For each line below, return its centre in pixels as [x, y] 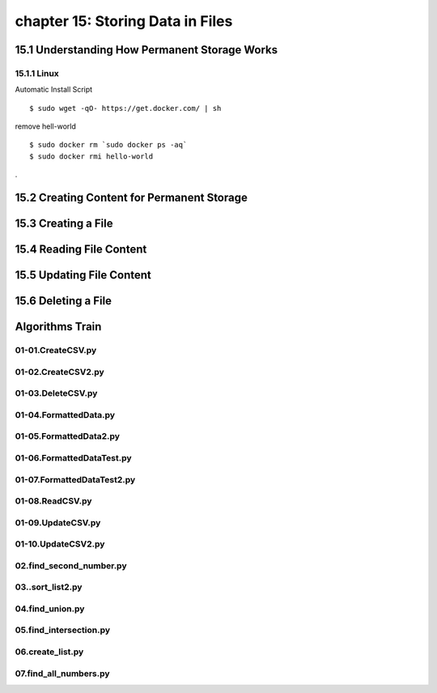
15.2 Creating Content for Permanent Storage [132, 198]
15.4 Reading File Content [81, 250]
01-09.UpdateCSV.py [58, 522]
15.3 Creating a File [64, 224]
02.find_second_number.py [71, 565]
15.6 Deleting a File [64, 301]
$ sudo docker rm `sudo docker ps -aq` [108, 145]
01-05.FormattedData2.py [68, 436]
